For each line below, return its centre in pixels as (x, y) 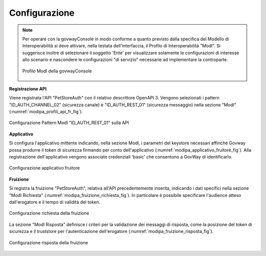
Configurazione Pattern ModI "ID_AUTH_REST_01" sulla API (69, 123)
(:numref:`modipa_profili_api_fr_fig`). (46, 112)
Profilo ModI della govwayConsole (57, 71)
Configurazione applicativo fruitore (45, 168)
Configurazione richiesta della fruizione (49, 213)
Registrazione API (28, 89)
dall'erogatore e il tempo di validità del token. (55, 202)
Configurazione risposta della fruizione (49, 242)
